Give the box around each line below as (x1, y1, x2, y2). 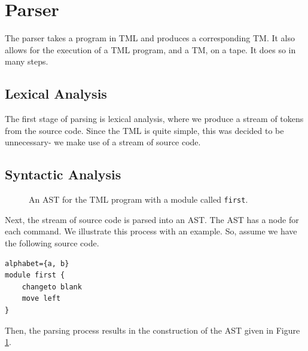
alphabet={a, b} (5, 259, 69, 268)
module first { (5, 271, 65, 280)
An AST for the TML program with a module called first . (29, 193, 248, 206)
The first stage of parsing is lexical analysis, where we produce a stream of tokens (5, 112, 304, 125)
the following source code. (5, 236, 99, 249)
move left (22, 294, 61, 303)
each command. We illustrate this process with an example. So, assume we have (5, 225, 297, 237)
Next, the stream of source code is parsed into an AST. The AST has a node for (5, 213, 299, 225)
